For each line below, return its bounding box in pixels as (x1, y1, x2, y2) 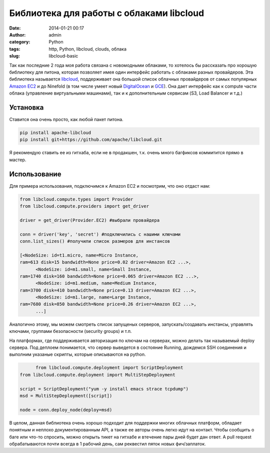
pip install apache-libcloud (19, 130, 91, 135)
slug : (9, 53, 20, 59)
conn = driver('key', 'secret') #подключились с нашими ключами (19, 231, 181, 237)
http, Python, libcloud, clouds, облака (48, 46, 127, 52)
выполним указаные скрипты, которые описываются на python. (9, 351, 146, 357)
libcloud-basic (48, 53, 78, 59)
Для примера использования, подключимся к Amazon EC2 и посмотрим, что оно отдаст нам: (9, 183, 210, 189)
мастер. (9, 157, 26, 163)
